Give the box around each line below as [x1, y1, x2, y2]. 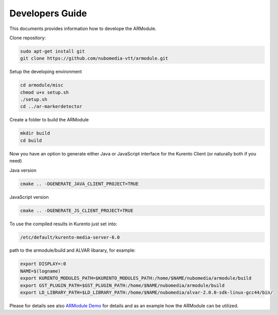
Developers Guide [9, 8, 87, 19]
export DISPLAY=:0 [20, 261, 66, 267]
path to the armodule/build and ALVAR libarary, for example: [9, 247, 136, 253]
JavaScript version [9, 194, 49, 200]
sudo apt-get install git [20, 48, 85, 54]
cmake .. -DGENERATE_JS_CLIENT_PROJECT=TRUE [20, 207, 134, 214]
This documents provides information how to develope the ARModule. [9, 25, 157, 32]
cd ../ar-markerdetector [20, 103, 83, 110]
